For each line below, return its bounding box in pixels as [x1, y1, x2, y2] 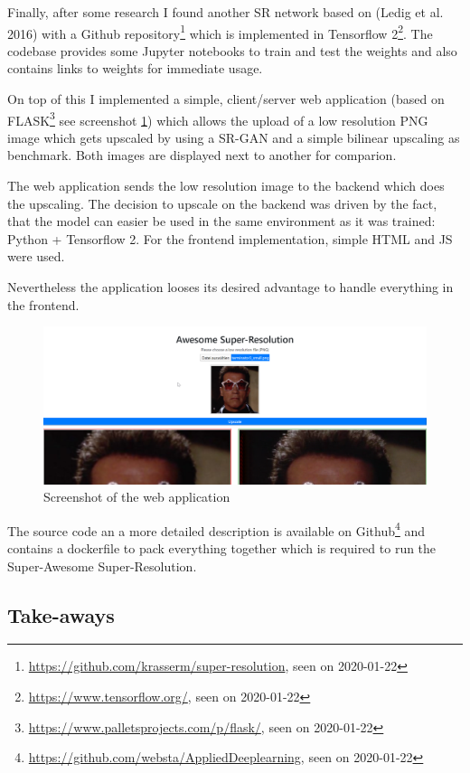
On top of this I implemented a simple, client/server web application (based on [7, 90, 445, 108]
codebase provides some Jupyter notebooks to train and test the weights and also [7, 41, 457, 60]
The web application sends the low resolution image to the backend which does [7, 176, 445, 195]
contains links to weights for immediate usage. [7, 59, 263, 78]
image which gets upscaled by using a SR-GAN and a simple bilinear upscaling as [7, 127, 460, 146]
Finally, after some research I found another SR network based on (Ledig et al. [7, 3, 444, 21]
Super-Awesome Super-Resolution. [7, 556, 197, 575]
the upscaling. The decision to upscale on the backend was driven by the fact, [7, 193, 437, 212]
